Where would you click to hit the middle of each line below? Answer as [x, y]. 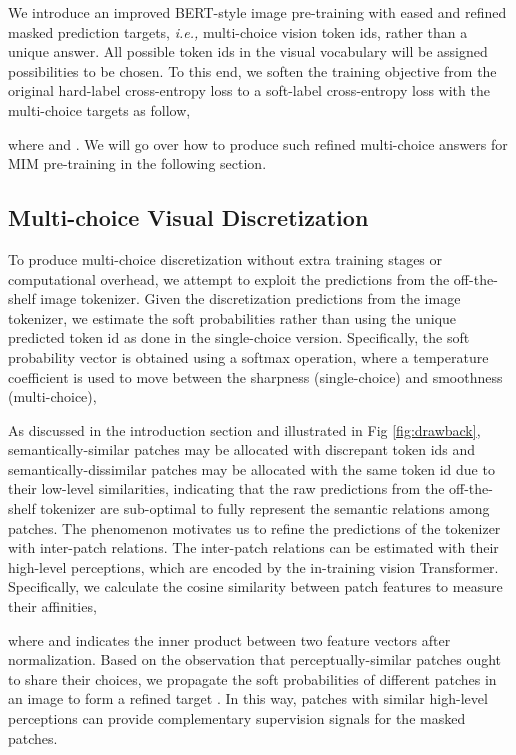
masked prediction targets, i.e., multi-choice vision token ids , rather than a [238, 31]
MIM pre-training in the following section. [137, 163]
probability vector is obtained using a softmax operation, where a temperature [248, 356]
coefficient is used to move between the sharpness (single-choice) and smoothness [255, 376]
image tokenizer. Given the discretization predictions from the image [250, 298]
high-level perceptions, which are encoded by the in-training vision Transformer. [253, 566]
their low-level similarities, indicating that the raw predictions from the [226, 488]
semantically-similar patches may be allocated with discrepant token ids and [242, 449]
